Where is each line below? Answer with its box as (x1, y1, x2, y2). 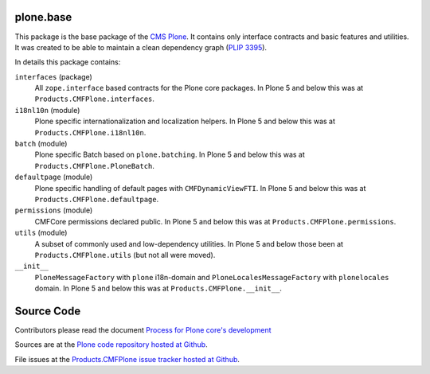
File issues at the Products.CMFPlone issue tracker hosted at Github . (14, 354, 240, 364)
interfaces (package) (14, 72, 93, 81)
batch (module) (14, 139, 68, 149)
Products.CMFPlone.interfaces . (34, 94, 155, 103)
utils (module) (14, 228, 68, 238)
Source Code (14, 304, 81, 318)
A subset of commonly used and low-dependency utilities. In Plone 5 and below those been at (34, 239, 344, 248)
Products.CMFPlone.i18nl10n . (34, 127, 147, 137)
